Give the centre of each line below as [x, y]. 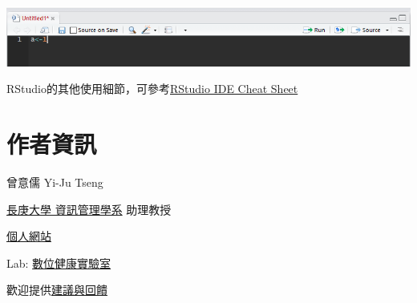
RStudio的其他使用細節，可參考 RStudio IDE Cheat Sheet [152, 89]
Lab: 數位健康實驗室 [59, 263]
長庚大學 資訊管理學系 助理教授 [89, 209]
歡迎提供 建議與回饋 [57, 290]
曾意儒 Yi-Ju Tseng [55, 182]
